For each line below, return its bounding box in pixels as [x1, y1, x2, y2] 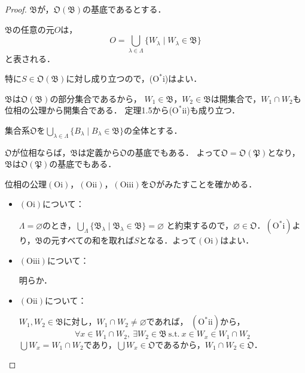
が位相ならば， [11, 146, 71, 158]
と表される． [5, 52, 55, 64]
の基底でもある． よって [126, 146, 221, 158]
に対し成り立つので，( [66, 72, 153, 85]
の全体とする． [124, 124, 182, 136]
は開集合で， [211, 92, 261, 104]
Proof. [5, 3, 27, 15]
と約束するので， [166, 219, 233, 232]
